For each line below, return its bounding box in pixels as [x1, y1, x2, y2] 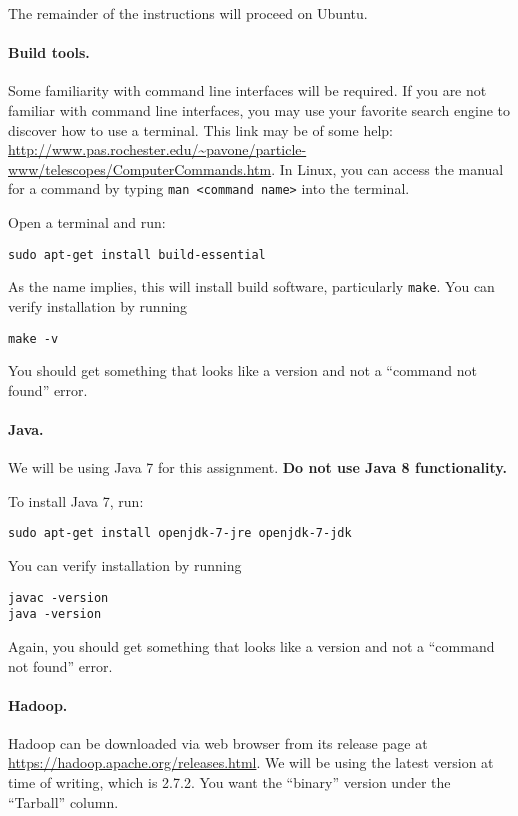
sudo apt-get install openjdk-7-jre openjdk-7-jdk [8, 526, 352, 541]
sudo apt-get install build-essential [8, 247, 266, 262]
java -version [8, 607, 102, 622]
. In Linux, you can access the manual [271, 158, 504, 179]
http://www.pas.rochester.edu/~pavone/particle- [8, 139, 307, 160]
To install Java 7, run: [8, 490, 144, 511]
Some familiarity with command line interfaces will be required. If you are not [8, 80, 487, 101]
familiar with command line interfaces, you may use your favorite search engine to [8, 99, 511, 120]
